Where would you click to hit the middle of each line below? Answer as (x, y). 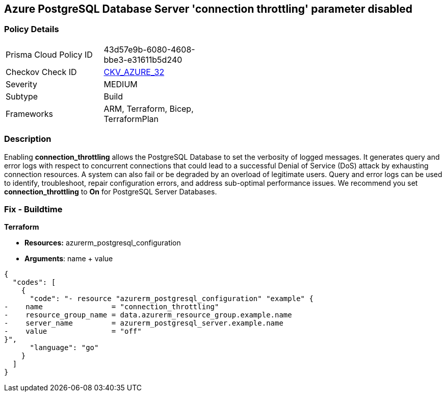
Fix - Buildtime (33, 209)
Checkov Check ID (41, 72)
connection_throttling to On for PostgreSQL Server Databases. (111, 191)
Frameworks (29, 114)
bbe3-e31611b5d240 (143, 59)
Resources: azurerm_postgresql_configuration (103, 243)
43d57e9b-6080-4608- (149, 49)
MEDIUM (121, 84)
